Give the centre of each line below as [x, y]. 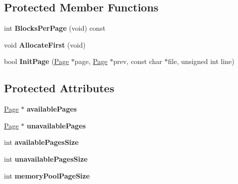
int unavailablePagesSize [46, 158]
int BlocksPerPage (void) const [55, 28]
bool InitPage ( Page [37, 61]
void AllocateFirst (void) [45, 44]
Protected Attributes [59, 88]
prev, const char [138, 61]
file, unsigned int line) [201, 61]
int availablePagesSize [41, 142]
